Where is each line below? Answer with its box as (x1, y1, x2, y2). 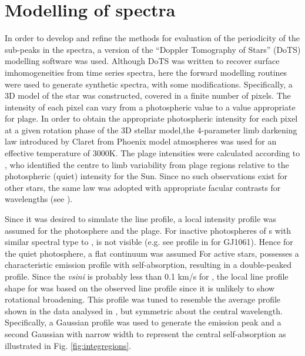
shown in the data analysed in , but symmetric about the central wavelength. (5, 304, 283, 317)
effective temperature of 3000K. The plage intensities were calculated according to (5, 147, 300, 159)
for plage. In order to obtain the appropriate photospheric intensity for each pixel (5, 112, 298, 125)
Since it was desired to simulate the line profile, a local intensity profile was (5, 213, 277, 225)
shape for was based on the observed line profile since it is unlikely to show (5, 281, 275, 294)
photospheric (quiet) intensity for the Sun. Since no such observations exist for (5, 170, 287, 182)
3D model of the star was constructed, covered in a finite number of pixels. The (5, 89, 291, 102)
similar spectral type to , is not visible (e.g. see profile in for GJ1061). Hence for (5, 236, 293, 248)
